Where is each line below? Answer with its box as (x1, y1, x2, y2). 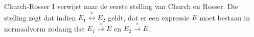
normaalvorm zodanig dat (4, 23, 85, 33)
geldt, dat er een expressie (108, 12, 190, 22)
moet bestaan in (199, 12, 250, 22)
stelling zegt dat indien (4, 12, 76, 22)
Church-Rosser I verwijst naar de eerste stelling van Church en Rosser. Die (4, 1, 238, 11)
